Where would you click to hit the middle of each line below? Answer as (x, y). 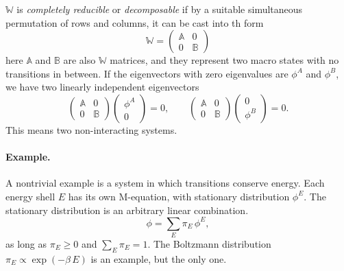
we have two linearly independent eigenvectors (102, 87)
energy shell (30, 196)
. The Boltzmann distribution (209, 243)
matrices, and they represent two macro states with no (224, 60)
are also (79, 60)
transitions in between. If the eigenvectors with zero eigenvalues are (147, 73)
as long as (26, 243)
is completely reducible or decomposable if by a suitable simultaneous (160, 9)
